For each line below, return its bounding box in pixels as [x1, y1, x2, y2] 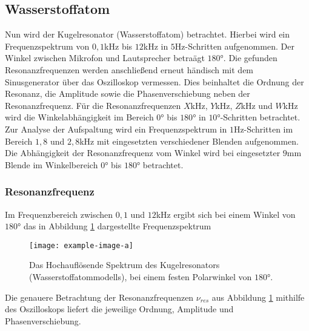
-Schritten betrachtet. [220, 111, 301, 123]
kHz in [143, 39, 168, 52]
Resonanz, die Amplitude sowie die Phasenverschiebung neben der [5, 87, 250, 100]
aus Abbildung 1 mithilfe [211, 290, 305, 303]
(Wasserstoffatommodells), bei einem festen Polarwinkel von [29, 270, 252, 283]
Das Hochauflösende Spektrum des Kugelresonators [29, 258, 220, 271]
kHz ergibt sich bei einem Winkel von [156, 208, 296, 220]
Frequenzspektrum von [5, 39, 90, 52]
